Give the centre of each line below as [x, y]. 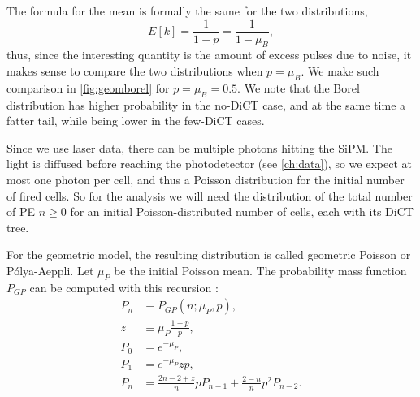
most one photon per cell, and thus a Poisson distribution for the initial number [206, 180]
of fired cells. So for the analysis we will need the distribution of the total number [210, 195]
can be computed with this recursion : [124, 287]
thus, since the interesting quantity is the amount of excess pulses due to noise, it [209, 55]
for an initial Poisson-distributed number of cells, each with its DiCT [242, 211]
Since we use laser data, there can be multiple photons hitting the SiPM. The [199, 147]
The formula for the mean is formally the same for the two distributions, [187, 11]
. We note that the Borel [299, 87]
